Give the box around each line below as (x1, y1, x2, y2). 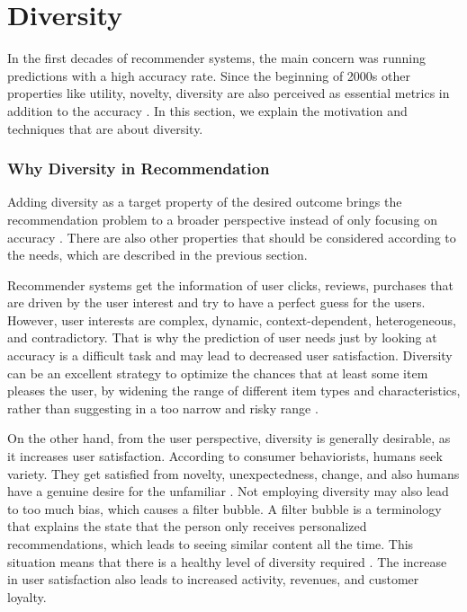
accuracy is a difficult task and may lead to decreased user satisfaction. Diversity (7, 346, 453, 365)
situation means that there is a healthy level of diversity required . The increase (7, 552, 447, 571)
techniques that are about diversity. (7, 119, 203, 137)
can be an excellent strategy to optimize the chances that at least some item (7, 363, 428, 382)
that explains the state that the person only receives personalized (7, 517, 367, 536)
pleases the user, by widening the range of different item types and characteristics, (7, 381, 461, 400)
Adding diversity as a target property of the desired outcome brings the (7, 192, 402, 211)
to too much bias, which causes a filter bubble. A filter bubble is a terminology (7, 499, 442, 518)
